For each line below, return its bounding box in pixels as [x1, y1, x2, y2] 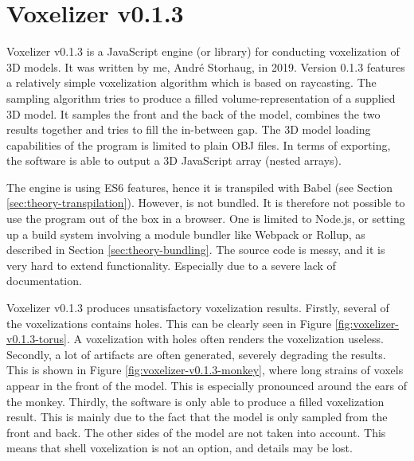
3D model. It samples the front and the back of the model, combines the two [6, 105, 381, 122]
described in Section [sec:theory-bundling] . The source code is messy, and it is [6, 241, 385, 258]
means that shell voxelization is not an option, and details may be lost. [6, 440, 353, 456]
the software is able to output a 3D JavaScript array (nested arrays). [6, 152, 342, 169]
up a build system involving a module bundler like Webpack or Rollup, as [6, 225, 365, 242]
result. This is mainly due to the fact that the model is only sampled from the [6, 408, 388, 425]
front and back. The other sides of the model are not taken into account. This [6, 424, 386, 440]
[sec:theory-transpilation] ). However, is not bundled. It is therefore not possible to [6, 194, 405, 211]
